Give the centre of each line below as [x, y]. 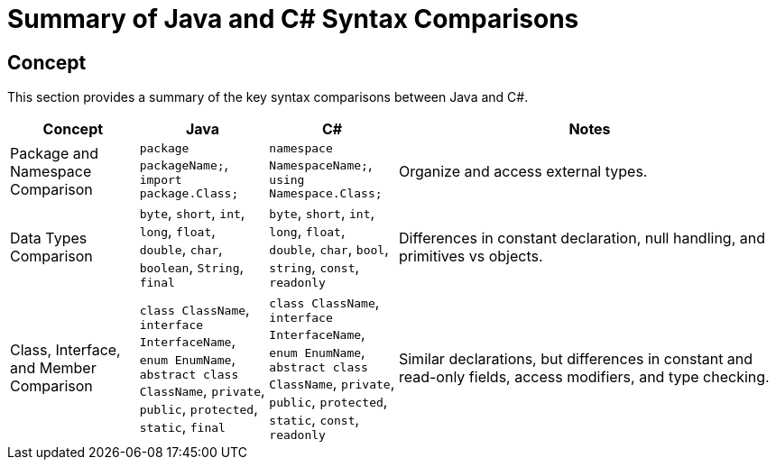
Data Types [49, 238]
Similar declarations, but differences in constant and [576, 358]
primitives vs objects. [471, 256]
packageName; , [184, 165]
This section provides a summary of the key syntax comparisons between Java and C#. [268, 97]
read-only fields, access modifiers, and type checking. [584, 376]
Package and [54, 153]
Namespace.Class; [326, 194]
